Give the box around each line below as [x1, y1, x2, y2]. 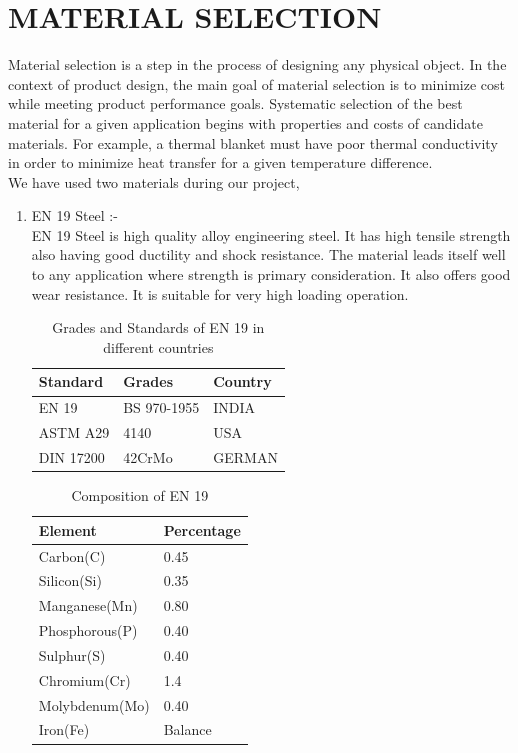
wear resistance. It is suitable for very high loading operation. [31, 283, 409, 304]
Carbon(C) [38, 545, 106, 566]
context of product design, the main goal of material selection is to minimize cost [8, 73, 505, 94]
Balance [163, 719, 212, 740]
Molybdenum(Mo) [38, 694, 150, 715]
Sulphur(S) [38, 644, 106, 665]
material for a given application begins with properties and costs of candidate [8, 112, 483, 133]
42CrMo [123, 446, 173, 467]
